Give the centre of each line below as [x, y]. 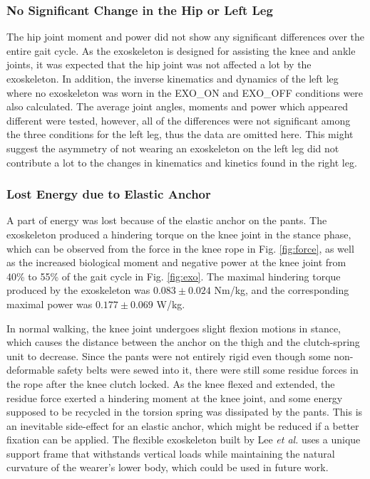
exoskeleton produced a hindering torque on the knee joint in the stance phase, [179, 234]
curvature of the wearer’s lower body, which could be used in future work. [168, 467]
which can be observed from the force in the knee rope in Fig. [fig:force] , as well [180, 248]
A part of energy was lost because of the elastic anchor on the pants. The [167, 220]
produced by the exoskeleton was [78, 290]
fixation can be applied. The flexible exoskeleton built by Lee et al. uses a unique [184, 439]
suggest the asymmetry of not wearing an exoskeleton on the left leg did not [173, 148]
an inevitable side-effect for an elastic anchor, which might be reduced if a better [183, 425]
